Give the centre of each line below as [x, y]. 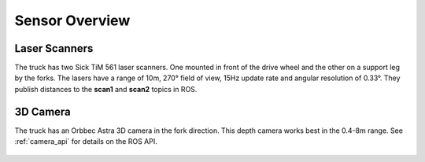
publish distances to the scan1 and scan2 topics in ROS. [106, 89]
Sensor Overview [72, 20]
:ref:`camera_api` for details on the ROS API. [86, 142]
